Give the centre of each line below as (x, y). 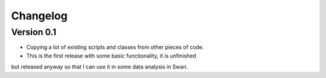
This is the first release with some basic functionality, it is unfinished (111, 56)
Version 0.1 (34, 32)
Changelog (39, 16)
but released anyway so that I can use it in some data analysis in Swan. (100, 67)
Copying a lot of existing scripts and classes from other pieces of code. (115, 47)
